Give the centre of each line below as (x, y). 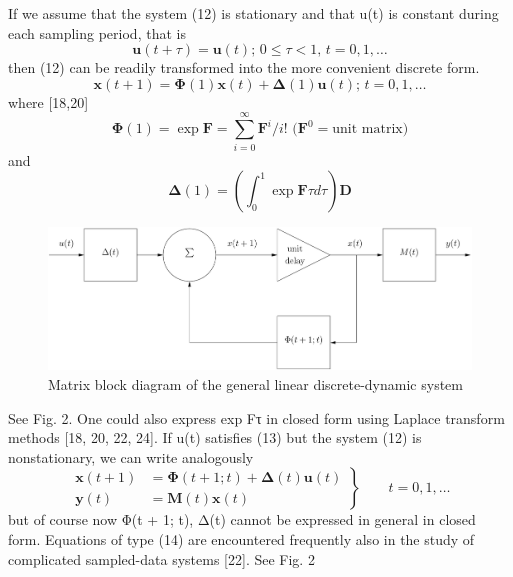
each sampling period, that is (97, 32)
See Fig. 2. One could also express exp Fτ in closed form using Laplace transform (256, 417)
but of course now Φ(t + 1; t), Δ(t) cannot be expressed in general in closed (242, 519)
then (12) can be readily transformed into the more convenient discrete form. (244, 67)
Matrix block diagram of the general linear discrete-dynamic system (255, 384)
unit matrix (367, 129)
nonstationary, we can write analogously (131, 456)
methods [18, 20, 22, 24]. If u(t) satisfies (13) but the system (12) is (215, 437)
